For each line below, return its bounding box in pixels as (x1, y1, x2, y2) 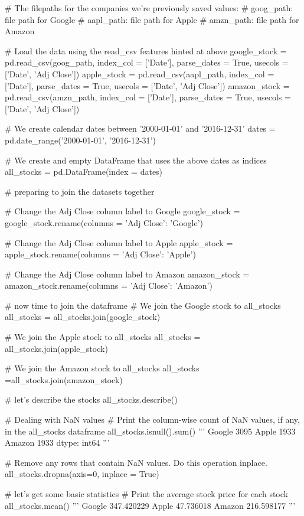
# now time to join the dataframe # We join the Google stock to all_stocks (5, 299, 281, 311)
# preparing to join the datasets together (5, 185, 155, 197)
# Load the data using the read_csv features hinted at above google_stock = (5, 44, 287, 57)
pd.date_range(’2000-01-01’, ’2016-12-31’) (5, 133, 156, 146)
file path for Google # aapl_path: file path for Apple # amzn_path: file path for (5, 13, 299, 25)
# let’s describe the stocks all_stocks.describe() (5, 393, 178, 406)
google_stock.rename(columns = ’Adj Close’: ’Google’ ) (5, 216, 203, 228)
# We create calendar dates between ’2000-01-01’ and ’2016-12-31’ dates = (5, 122, 276, 135)
